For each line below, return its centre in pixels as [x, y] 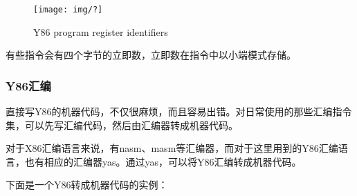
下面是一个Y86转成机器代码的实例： [87, 185]
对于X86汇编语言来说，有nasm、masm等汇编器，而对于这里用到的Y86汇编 [172, 148]
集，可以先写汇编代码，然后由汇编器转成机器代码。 [122, 125]
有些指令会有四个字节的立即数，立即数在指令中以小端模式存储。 [151, 55]
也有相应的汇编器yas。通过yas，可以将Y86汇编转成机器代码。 [163, 161]
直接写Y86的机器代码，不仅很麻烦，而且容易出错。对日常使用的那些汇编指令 [179, 111]
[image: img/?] [68, 10]
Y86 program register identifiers [101, 31]
